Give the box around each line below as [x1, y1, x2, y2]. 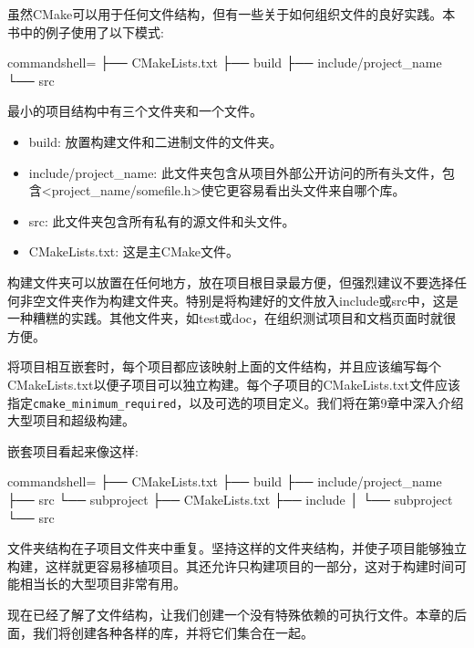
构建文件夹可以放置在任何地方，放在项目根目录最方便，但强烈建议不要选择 [7, 272, 454, 291]
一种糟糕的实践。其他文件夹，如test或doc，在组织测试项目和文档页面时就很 [7, 308, 457, 328]
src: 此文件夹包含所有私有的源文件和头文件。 [28, 211, 295, 230]
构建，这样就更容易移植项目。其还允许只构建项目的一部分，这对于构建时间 [7, 556, 454, 575]
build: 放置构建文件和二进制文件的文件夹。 [28, 131, 283, 151]
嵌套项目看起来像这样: [7, 441, 139, 460]
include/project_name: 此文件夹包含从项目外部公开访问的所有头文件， [28, 162, 442, 182]
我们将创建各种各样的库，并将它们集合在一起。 [32, 622, 314, 642]
